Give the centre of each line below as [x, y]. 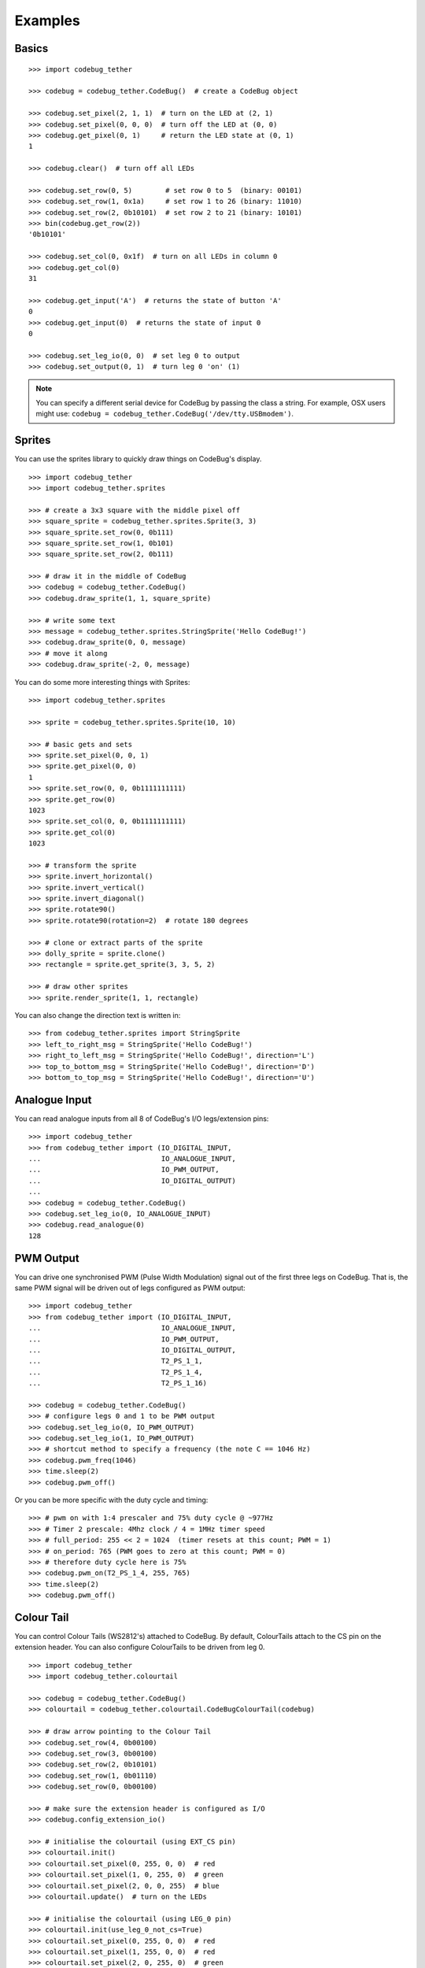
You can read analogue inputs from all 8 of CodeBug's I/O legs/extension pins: [142, 1119]
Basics [31, 48]
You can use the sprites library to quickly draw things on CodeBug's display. [138, 459]
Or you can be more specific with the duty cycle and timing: [111, 1500]
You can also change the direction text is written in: [98, 1015]
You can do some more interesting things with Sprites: [102, 682]
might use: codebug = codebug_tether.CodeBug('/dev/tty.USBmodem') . [165, 414]
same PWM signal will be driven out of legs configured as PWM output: [130, 1288]
